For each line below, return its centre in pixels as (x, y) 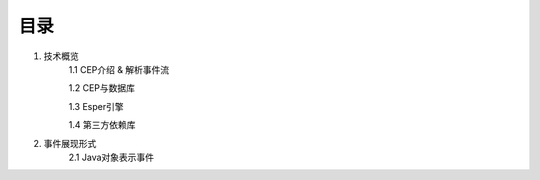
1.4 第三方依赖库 (102, 125)
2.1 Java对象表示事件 (111, 157)
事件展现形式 (70, 143)
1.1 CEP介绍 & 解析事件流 (119, 69)
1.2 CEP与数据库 (101, 88)
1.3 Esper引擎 (96, 106)
